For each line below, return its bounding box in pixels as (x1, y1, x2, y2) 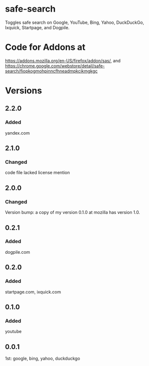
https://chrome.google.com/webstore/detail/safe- (5, 63, 105, 69)
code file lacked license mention (5, 170, 70, 175)
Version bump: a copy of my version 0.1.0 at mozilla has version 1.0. (5, 209, 140, 215)
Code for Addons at (5, 42, 86, 53)
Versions (5, 85, 42, 96)
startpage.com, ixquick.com (5, 289, 61, 295)
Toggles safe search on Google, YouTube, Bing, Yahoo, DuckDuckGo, (5, 19, 145, 25)
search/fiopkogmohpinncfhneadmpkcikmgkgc (5, 68, 98, 74)
